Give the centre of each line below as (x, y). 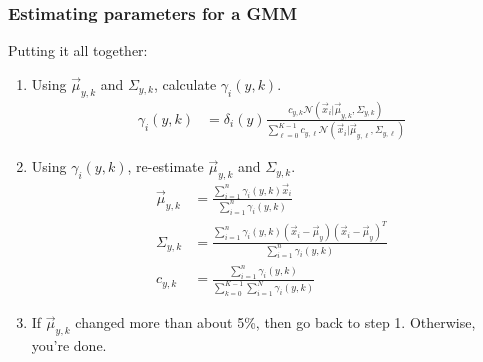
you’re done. (69, 344)
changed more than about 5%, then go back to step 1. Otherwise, (275, 322)
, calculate (185, 83)
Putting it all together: (78, 50)
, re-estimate (165, 166)
